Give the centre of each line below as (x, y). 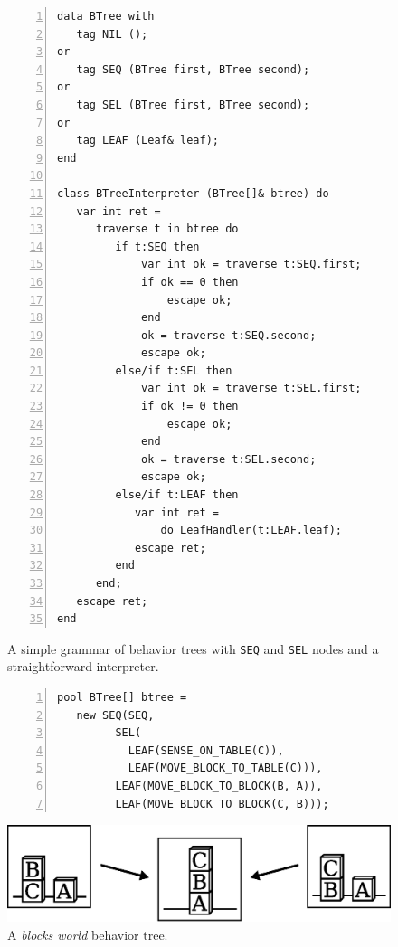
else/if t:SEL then (174, 370)
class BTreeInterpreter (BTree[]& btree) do (193, 193)
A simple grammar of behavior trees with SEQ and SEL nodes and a (193, 648)
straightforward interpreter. (83, 666)
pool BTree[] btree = (122, 698)
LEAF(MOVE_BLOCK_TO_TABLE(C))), (225, 768)
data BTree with (106, 16)
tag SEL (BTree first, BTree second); (193, 104)
